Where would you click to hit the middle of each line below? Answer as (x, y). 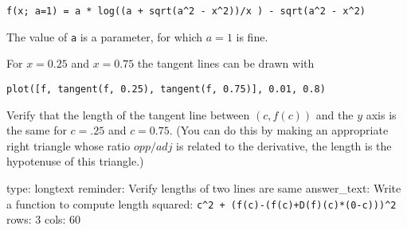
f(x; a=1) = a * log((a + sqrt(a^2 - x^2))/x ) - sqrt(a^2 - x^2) (186, 11)
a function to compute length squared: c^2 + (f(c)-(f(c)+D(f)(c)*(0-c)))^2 (202, 203)
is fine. (252, 36)
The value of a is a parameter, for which (105, 36)
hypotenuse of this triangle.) (75, 161)
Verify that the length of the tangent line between (128, 114)
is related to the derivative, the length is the (284, 145)
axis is (381, 114)
